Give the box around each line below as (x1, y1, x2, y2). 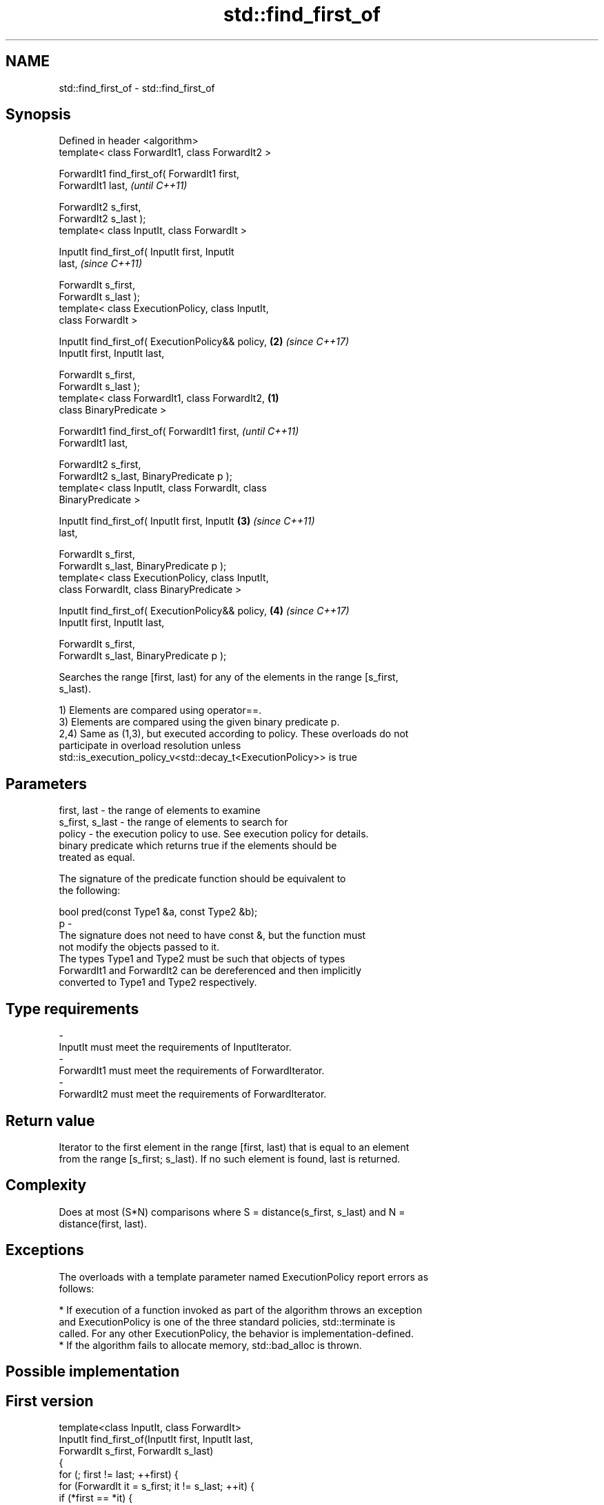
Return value (6, 1111, 95, 1129)
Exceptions (6, 1241, 84, 1259)
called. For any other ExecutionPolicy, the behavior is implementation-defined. (59, 1327, 414, 1339)
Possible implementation (6, 1363, 180, 1381)
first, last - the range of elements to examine (59, 804, 261, 817)
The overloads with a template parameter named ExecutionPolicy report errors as (59, 1270, 429, 1283)
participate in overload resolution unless (59, 739, 241, 752)
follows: (59, 1282, 94, 1294)
